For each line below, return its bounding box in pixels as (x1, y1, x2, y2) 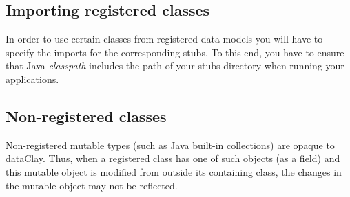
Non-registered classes (6, 105, 167, 126)
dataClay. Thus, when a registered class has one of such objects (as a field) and (6, 151, 340, 165)
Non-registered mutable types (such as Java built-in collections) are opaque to (6, 137, 335, 152)
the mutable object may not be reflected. (6, 178, 178, 192)
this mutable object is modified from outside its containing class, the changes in (6, 164, 342, 178)
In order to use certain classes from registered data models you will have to (6, 32, 323, 46)
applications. (6, 71, 59, 86)
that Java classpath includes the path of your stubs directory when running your (6, 58, 344, 73)
